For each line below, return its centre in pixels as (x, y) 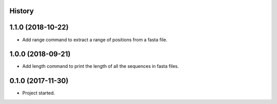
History (22, 11)
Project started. (39, 93)
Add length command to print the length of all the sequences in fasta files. (101, 66)
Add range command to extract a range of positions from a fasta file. (95, 40)
